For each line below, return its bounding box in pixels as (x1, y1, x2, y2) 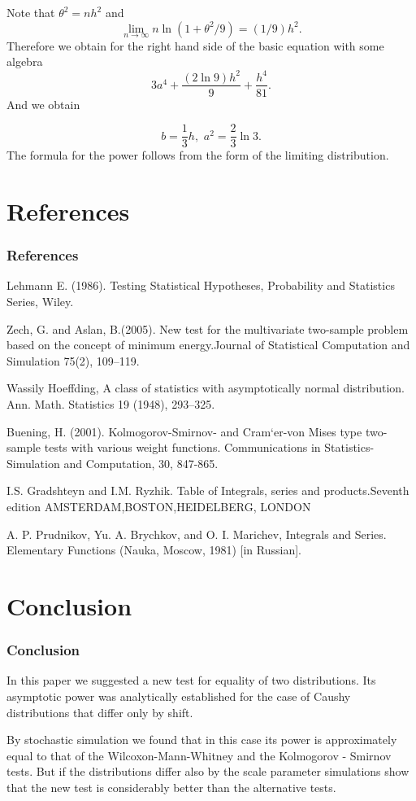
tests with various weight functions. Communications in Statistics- (44, 439, 375, 456)
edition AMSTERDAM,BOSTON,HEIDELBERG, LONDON (6, 497, 311, 514)
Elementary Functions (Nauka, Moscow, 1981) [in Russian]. (6, 541, 302, 558)
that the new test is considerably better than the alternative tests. (6, 778, 336, 795)
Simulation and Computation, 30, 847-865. (6, 454, 219, 471)
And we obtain (6, 95, 80, 112)
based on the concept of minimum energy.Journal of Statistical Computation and (6, 336, 410, 353)
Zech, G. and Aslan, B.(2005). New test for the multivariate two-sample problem (6, 320, 409, 337)
